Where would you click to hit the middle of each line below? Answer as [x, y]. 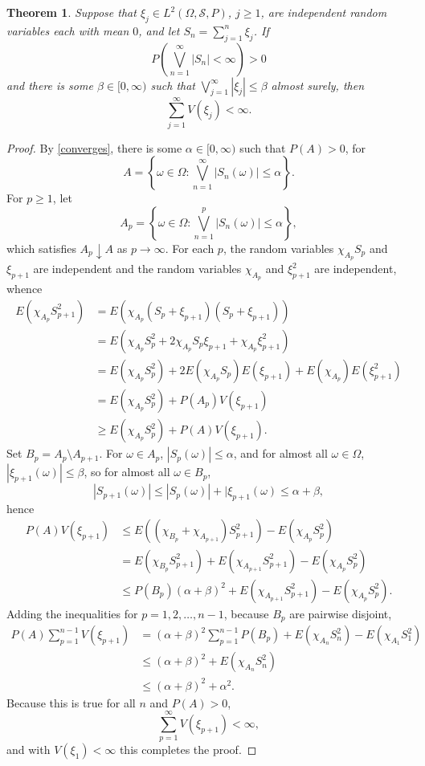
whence [25, 289]
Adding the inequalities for [72, 613]
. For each [190, 248]
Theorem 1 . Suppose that [72, 12]
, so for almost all [127, 472]
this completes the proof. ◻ [188, 750]
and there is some [50, 85]
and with [29, 750]
